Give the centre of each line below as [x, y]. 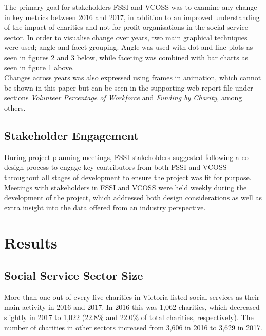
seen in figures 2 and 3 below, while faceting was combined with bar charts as [126, 57]
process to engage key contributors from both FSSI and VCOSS [126, 167]
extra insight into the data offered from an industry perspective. [105, 207]
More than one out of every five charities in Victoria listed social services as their [132, 297]
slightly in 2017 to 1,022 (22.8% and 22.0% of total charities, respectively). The [129, 317]
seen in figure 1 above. [39, 67]
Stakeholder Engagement [71, 135]
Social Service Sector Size [74, 276]
